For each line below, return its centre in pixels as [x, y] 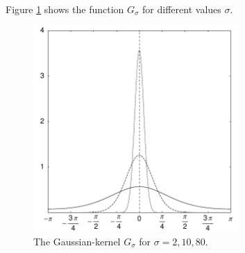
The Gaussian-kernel [77, 241]
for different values [182, 9]
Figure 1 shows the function [65, 9]
